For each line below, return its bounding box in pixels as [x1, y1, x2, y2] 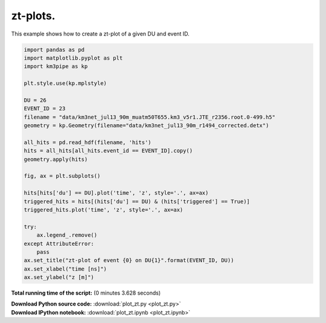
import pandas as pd [24, 46, 85, 53]
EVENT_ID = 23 [24, 105, 66, 112]
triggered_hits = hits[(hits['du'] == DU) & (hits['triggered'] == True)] [24, 198, 251, 205]
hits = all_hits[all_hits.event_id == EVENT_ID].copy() [24, 148, 193, 154]
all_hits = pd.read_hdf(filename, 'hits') [24, 139, 152, 146]
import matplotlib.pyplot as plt [24, 54, 123, 61]
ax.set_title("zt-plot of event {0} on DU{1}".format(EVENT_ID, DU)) [24, 257, 234, 264]
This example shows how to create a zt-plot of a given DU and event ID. [11, 30, 190, 37]
